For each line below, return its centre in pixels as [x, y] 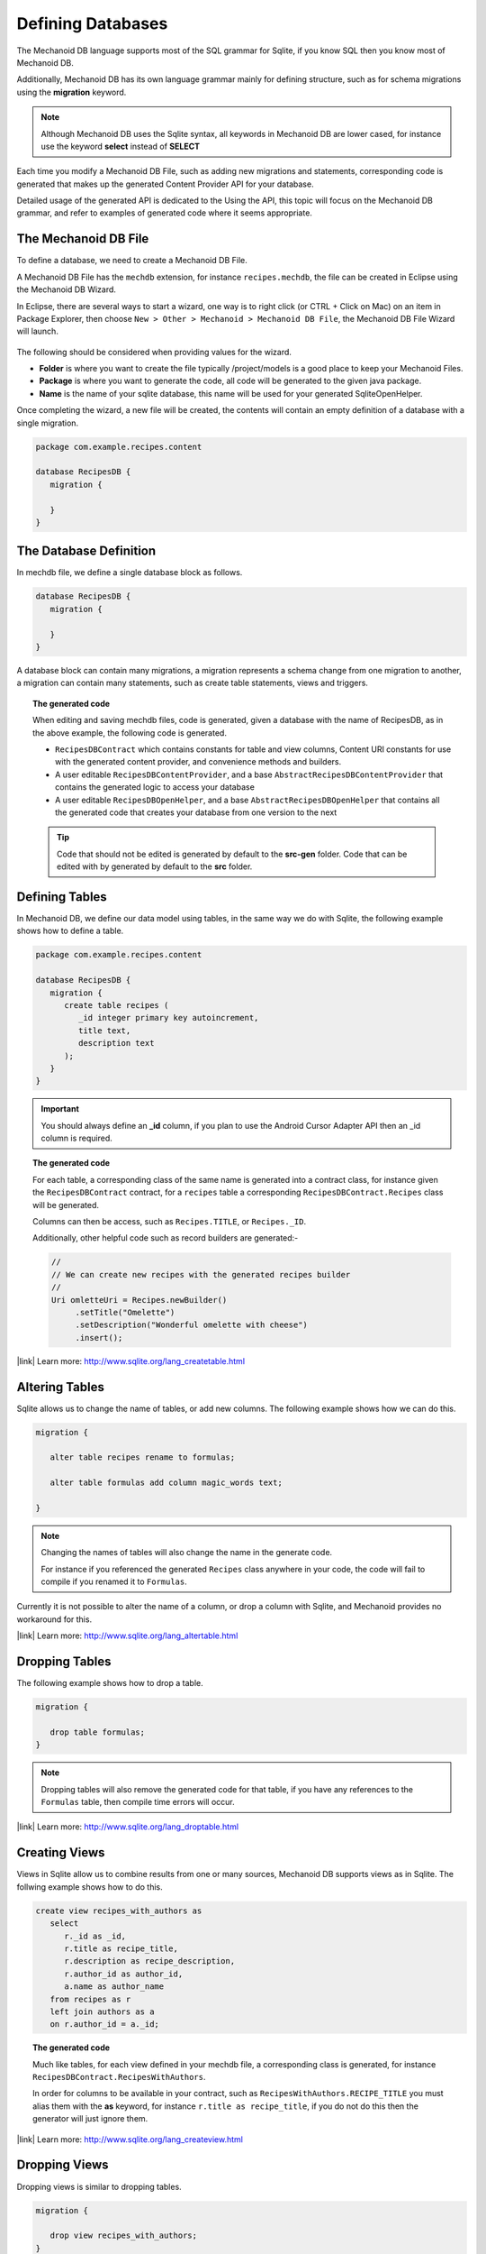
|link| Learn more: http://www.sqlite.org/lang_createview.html [130, 2139]
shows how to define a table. [70, 931]
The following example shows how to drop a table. [110, 1683]
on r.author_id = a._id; [104, 2025]
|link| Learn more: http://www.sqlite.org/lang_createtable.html [131, 1361]
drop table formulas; [98, 1732]
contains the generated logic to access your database [155, 787]
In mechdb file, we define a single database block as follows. [130, 573]
